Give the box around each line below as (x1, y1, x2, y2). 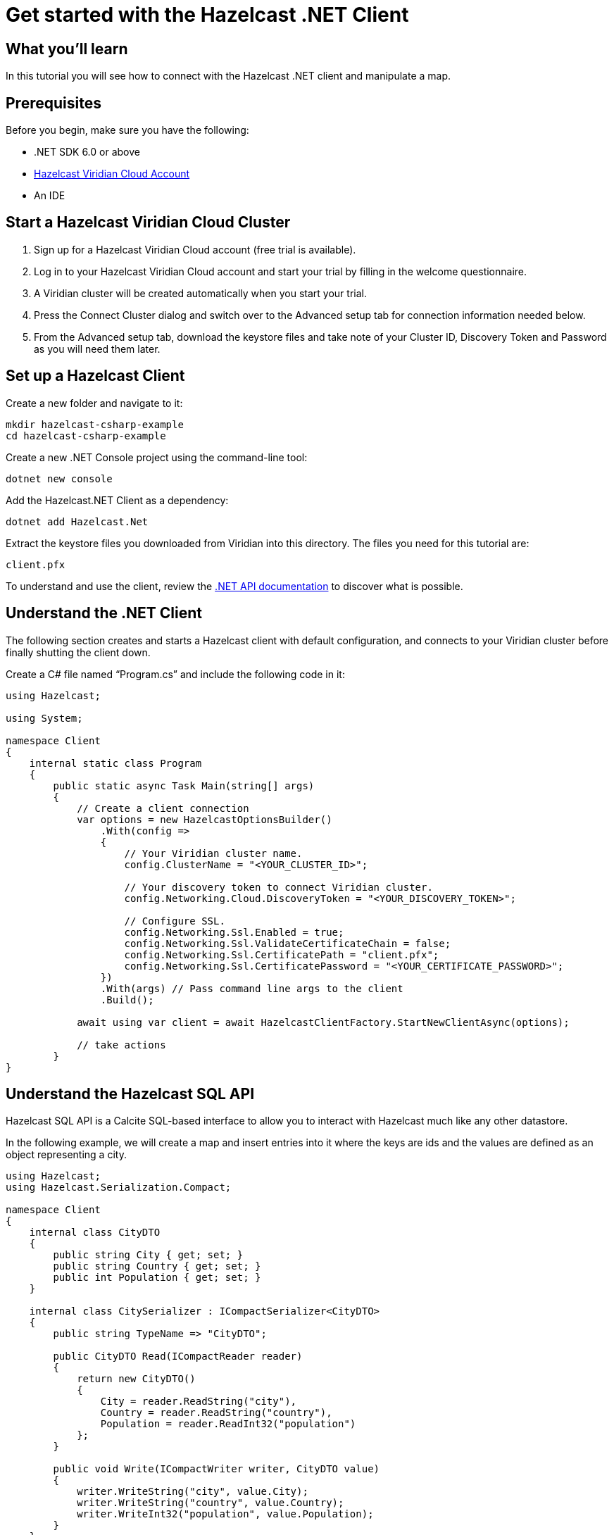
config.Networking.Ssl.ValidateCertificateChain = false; (124, 937, 451, 949)
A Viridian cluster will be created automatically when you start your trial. (34, 287, 367, 299)
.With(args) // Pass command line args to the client (100, 982, 403, 994)
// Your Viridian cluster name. (124, 847, 303, 859)
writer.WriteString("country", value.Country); (77, 1497, 344, 1509)
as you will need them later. (34, 342, 161, 355)
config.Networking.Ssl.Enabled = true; (124, 926, 344, 938)
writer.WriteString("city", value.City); (77, 1486, 308, 1498)
